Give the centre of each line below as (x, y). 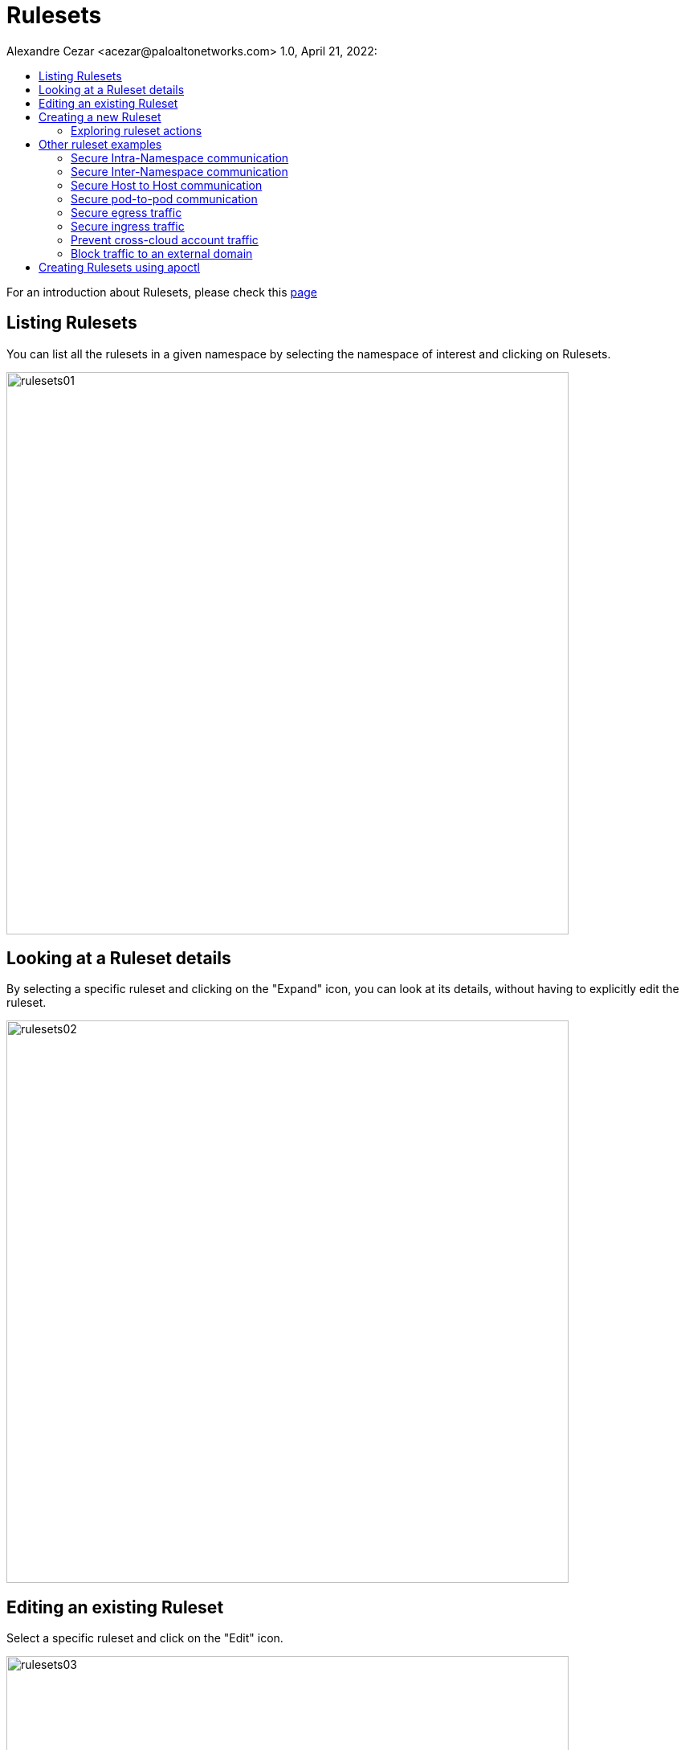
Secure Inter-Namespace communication (179, 171)
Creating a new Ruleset (100, 117)
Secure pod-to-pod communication (164, 198)
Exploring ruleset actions (137, 130)
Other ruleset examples (100, 144)
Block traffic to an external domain (162, 253)
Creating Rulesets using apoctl (120, 267)
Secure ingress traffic (128, 226)
